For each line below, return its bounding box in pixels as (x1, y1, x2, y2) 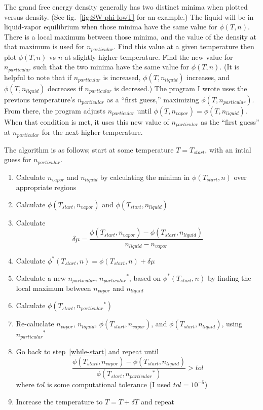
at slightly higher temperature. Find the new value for (64, 51, 233, 62)
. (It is (219, 61, 239, 72)
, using (221, 318, 242, 329)
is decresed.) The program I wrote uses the (114, 83, 247, 93)
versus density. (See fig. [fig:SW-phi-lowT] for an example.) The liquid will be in (4, 11, 254, 22)
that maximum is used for (4, 41, 85, 52)
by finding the (207, 272, 251, 283)
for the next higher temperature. (42, 127, 143, 137)
